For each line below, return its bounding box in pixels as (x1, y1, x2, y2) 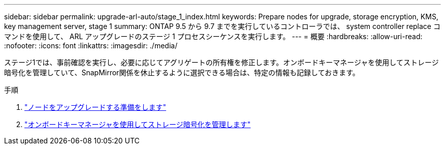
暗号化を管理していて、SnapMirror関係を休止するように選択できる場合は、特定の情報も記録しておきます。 (4, 68, 360, 77)
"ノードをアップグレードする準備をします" (24, 103, 167, 111)
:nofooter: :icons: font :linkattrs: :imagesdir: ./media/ (4, 41, 178, 50)
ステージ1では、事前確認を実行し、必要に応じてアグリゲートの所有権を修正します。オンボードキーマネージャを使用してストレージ (4, 58, 439, 67)
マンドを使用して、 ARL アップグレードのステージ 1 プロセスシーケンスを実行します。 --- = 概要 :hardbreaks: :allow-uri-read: (4, 32, 423, 41)
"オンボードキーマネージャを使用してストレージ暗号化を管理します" (24, 120, 251, 129)
